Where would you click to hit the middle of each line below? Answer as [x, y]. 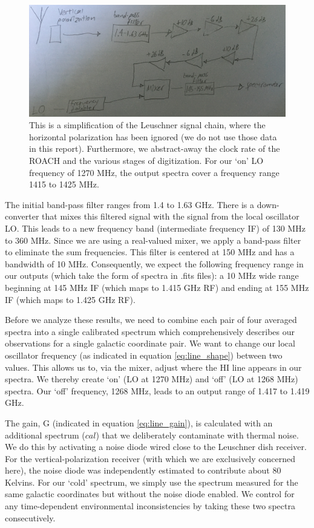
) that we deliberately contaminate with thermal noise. [197, 435]
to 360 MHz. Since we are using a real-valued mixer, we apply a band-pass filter [153, 240]
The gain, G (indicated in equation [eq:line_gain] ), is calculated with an [139, 422]
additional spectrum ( [45, 435]
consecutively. [30, 517]
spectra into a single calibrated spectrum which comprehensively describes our [150, 331]
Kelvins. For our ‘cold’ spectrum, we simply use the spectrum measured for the [152, 482]
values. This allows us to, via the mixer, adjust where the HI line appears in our [153, 367]
